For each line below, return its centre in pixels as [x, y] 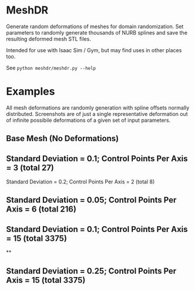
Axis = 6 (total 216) [41, 209]
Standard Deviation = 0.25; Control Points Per [91, 271]
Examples [31, 92]
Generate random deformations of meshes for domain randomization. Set [95, 26]
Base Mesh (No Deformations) [63, 139]
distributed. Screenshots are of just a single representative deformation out [97, 114]
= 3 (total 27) [30, 168]
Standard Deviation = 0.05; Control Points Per [91, 200]
